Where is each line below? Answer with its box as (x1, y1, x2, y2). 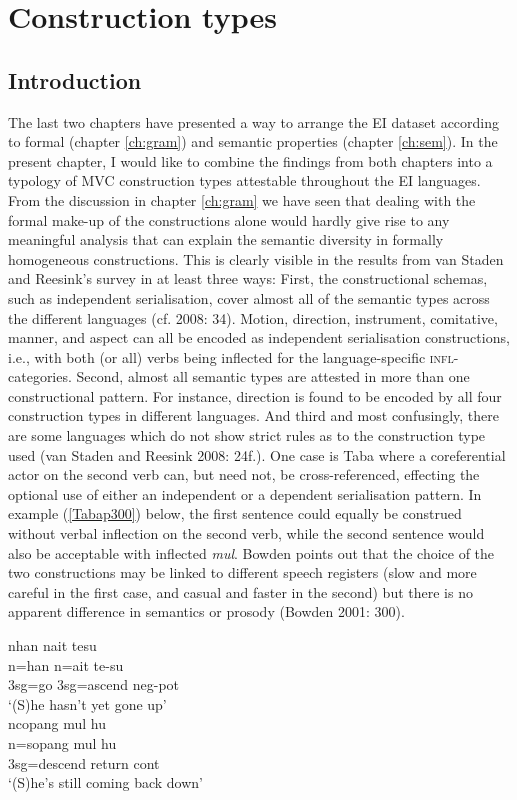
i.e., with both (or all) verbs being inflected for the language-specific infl (8, 346, 454, 367)
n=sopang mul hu (8, 732, 117, 753)
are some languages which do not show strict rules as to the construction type (8, 425, 486, 446)
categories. (8, 366, 72, 387)
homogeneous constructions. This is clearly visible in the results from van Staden (8, 248, 504, 269)
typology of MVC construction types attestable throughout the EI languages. (8, 170, 481, 191)
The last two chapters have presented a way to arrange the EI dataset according (8, 111, 500, 132)
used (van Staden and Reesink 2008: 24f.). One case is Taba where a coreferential (8, 444, 506, 465)
